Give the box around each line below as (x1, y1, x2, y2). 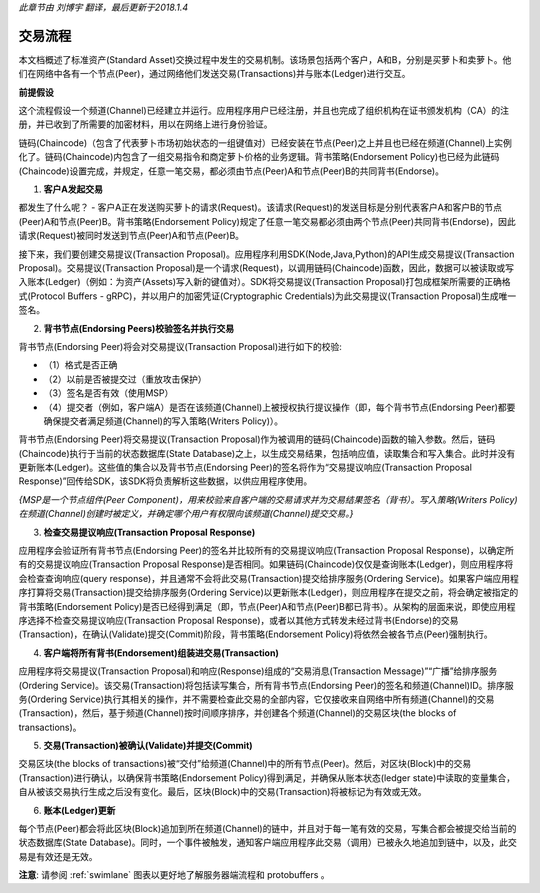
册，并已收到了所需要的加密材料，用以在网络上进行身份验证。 (18, 118, 273, 130)
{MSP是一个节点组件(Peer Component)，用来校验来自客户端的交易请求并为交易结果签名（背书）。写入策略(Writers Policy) (18, 493, 519, 505)
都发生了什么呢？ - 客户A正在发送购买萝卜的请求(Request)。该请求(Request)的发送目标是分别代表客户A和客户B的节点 (18, 201, 503, 214)
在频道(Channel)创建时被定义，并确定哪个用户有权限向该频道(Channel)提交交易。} (18, 508, 354, 520)
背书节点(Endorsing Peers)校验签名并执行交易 (43, 322, 235, 334)
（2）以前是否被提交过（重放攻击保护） (43, 373, 207, 385)
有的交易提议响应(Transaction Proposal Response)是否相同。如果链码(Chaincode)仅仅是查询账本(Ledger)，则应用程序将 (18, 558, 514, 570)
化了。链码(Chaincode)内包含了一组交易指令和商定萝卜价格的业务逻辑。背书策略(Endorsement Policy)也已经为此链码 (18, 151, 500, 163)
